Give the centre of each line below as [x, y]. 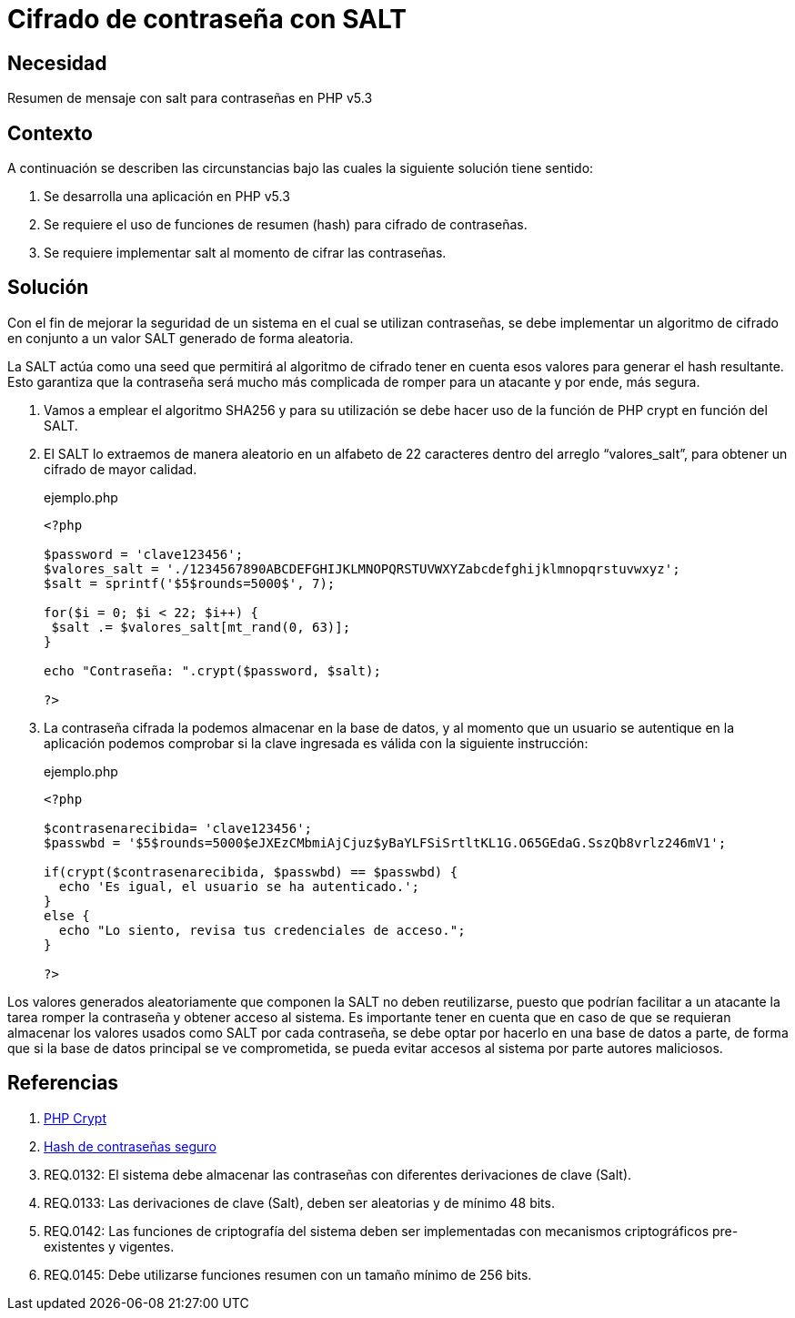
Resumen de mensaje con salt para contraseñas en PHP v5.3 [190, 98]
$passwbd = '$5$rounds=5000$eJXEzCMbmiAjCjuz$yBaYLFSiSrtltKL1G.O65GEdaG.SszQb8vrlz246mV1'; [385, 842]
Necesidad [57, 63]
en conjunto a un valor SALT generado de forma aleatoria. [181, 338]
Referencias [63, 1083]
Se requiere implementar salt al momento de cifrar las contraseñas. [245, 253]
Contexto [50, 133]
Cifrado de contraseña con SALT [207, 19]
